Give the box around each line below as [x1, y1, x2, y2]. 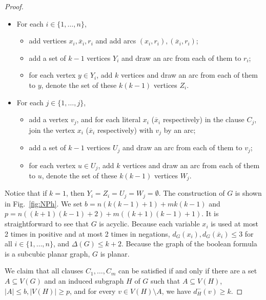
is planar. [100, 248, 130, 259]
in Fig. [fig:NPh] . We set [5, 198, 83, 209]
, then [66, 188, 85, 198]
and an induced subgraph [44, 275, 124, 286]
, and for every [69, 285, 116, 296]
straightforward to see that [5, 218, 89, 229]
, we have [161, 285, 191, 296]
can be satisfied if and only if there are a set [118, 265, 257, 276]
